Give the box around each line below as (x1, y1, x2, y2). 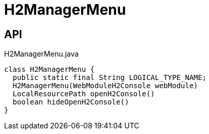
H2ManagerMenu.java (4, 49, 79, 59)
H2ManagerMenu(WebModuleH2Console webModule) (12, 82, 198, 90)
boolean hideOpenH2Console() (12, 98, 129, 106)
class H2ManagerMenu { (4, 65, 95, 74)
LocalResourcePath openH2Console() (12, 90, 155, 98)
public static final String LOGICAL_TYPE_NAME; (12, 73, 207, 82)
